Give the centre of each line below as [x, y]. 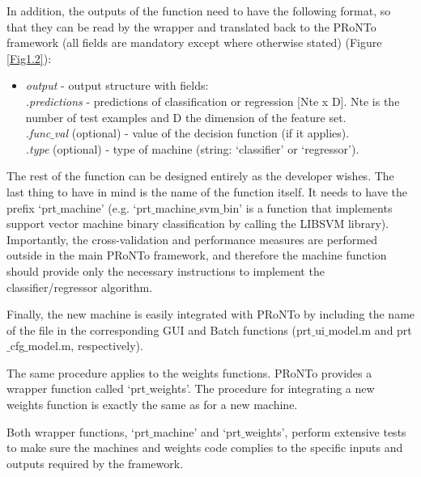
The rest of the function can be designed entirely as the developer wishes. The [200, 176]
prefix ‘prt [32, 207]
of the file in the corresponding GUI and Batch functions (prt [159, 329]
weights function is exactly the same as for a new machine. [152, 405]
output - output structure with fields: [117, 85]
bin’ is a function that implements [308, 207]
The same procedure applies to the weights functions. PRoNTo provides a [189, 372]
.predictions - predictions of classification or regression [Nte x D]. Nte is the [213, 101]
